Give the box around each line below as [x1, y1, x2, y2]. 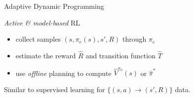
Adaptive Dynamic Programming [4, 1, 104, 11]
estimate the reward [15, 50, 76, 60]
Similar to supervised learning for [4, 84, 105, 94]
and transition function [85, 50, 155, 60]
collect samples [15, 34, 61, 44]
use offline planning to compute [15, 68, 112, 78]
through [122, 34, 147, 44]
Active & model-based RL [4, 17, 80, 27]
